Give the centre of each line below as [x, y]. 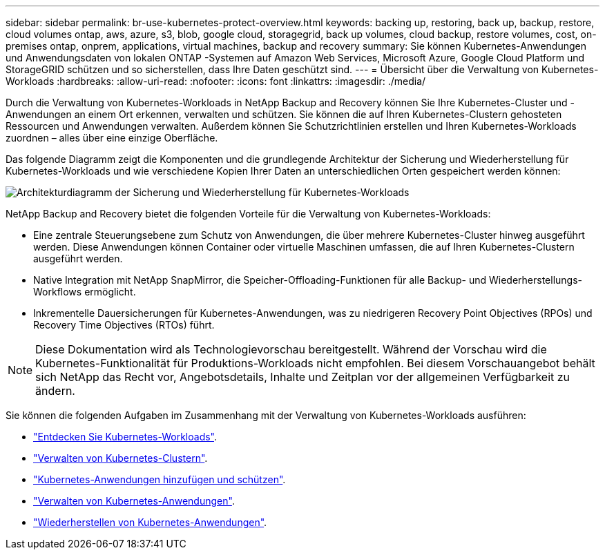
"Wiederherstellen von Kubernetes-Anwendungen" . [150, 522]
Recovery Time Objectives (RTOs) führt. [124, 325]
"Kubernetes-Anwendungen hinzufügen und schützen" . [160, 479]
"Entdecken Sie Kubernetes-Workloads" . [125, 437]
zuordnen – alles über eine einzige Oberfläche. [112, 138]
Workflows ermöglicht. [85, 292]
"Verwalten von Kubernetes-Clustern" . [121, 458]
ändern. [55, 391]
